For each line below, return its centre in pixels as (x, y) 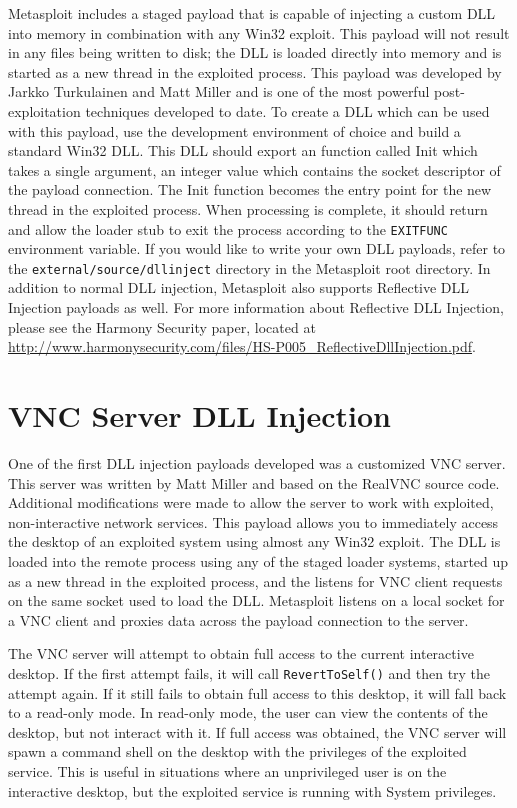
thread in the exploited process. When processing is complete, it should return (248, 208)
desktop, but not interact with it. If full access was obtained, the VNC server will (257, 731)
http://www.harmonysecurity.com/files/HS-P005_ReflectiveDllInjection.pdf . (242, 346)
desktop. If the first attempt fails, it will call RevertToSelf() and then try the (249, 672)
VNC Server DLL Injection (199, 415)
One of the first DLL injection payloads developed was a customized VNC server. (257, 462)
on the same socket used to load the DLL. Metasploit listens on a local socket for (256, 600)
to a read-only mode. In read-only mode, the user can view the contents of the (248, 712)
